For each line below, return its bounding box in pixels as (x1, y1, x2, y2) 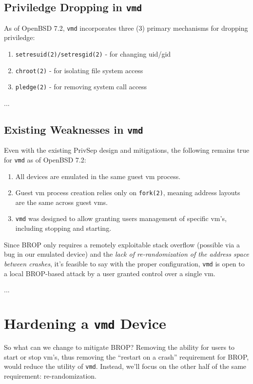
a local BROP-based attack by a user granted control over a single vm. (4, 268, 215, 278)
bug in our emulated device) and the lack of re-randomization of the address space (4, 249, 249, 259)
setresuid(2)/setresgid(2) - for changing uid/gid (15, 49, 171, 59)
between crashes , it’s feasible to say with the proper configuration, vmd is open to (4, 258, 245, 268)
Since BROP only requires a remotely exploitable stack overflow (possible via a (4, 239, 240, 249)
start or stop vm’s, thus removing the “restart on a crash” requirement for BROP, (4, 351, 249, 362)
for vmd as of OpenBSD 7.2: (4, 154, 86, 164)
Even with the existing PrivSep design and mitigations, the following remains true (4, 145, 250, 155)
